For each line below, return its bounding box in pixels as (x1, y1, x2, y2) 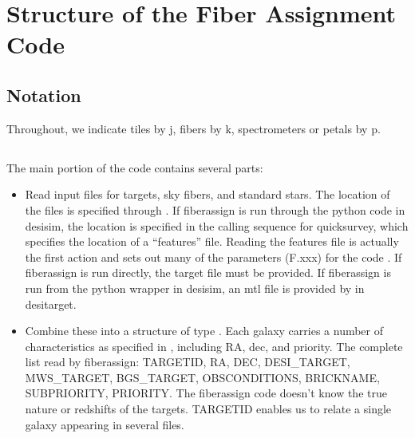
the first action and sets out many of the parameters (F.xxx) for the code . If (25, 248, 402, 265)
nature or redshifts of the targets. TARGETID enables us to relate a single (25, 401, 392, 417)
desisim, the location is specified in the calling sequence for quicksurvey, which (25, 217, 409, 234)
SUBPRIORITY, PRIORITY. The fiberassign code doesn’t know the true (25, 385, 387, 401)
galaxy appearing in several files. (25, 416, 184, 432)
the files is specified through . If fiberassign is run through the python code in (25, 201, 405, 218)
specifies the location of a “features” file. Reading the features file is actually (25, 233, 399, 250)
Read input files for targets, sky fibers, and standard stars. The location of (25, 186, 390, 203)
